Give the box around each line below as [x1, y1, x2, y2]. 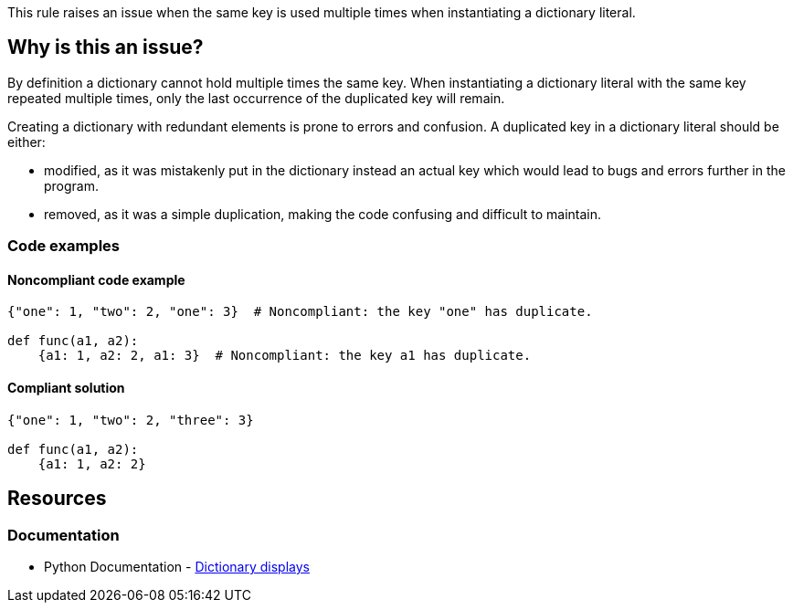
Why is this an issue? [7, 36, 204, 59]
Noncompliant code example [7, 271, 185, 288]
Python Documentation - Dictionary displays [44, 558, 310, 574]
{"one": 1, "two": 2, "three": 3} [7, 412, 254, 427]
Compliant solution [7, 380, 125, 396]
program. [44, 177, 100, 194]
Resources [7, 487, 107, 510]
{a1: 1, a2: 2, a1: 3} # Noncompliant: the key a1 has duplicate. [37, 348, 532, 363]
